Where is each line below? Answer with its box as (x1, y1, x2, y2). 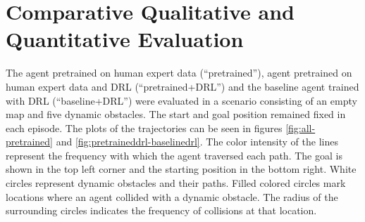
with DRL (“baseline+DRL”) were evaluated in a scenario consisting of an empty (6, 93, 357, 107)
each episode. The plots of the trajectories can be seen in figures (6, 120, 283, 135)
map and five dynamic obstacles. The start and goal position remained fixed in (6, 107, 346, 122)
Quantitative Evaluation (6, 25, 244, 53)
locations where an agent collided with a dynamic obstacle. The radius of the (6, 189, 338, 204)
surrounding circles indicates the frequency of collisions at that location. (6, 203, 317, 218)
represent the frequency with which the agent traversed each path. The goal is (6, 148, 342, 162)
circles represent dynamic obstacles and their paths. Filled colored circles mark (6, 176, 346, 190)
